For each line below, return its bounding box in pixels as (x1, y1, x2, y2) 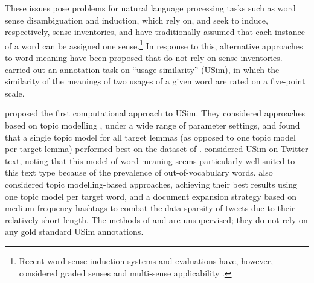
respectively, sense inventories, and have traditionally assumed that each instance (5, 25, 305, 38)
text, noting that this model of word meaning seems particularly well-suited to (5, 154, 295, 167)
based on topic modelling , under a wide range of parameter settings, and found (5, 119, 300, 131)
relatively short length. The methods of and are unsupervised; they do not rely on (5, 213, 308, 226)
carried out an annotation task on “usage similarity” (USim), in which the (5, 63, 280, 75)
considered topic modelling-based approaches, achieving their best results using (5, 177, 298, 190)
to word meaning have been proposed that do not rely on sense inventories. (5, 51, 283, 64)
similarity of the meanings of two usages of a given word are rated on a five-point (5, 75, 306, 87)
